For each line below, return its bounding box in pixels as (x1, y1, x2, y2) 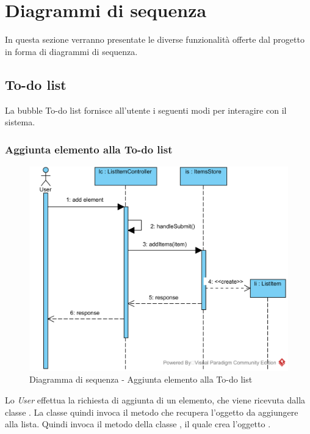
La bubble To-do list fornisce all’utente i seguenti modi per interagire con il (5, 103, 287, 116)
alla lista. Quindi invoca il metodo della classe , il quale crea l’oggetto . (5, 417, 271, 430)
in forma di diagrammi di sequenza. (5, 45, 138, 57)
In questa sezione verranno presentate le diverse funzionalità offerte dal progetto (5, 33, 305, 46)
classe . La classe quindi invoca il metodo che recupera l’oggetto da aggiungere (5, 405, 298, 418)
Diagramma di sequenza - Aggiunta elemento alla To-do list (29, 373, 253, 386)
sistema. (5, 116, 35, 128)
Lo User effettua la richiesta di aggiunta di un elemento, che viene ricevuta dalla (5, 394, 306, 406)
